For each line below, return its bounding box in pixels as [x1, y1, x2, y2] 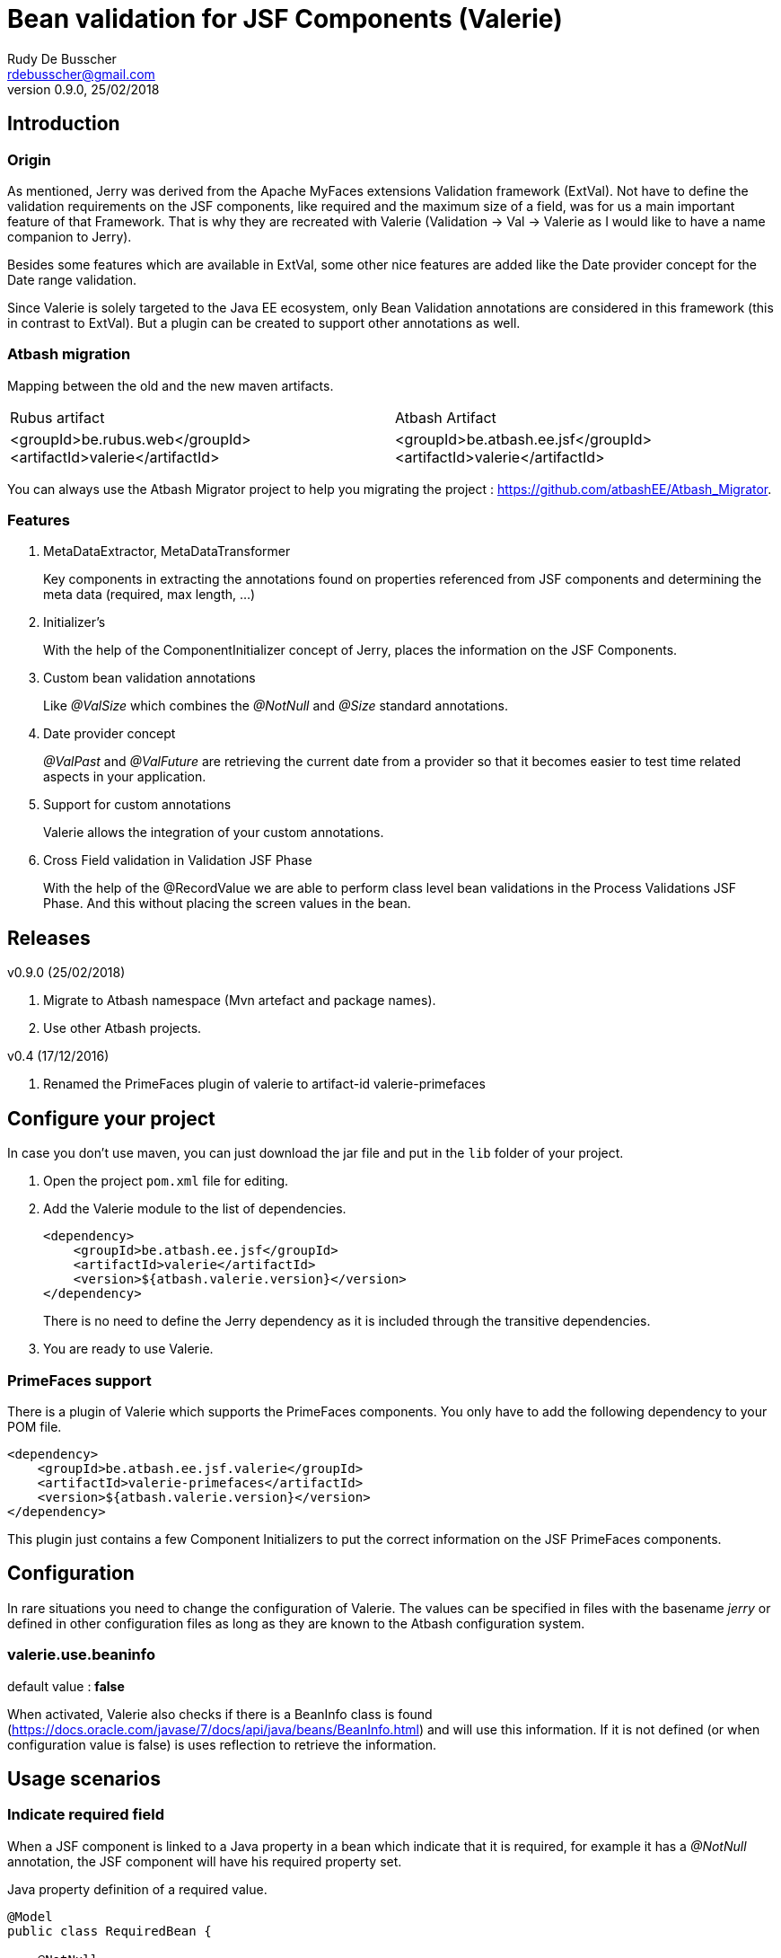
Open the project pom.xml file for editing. [43, 1173, 289, 1189]
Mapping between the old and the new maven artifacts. [7, 377, 334, 393]
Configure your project [7, 1107, 215, 1130]
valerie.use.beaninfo [7, 1645, 155, 1664]
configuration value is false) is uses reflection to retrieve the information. [7, 1736, 436, 1752]
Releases [7, 926, 91, 949]
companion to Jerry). [7, 228, 132, 244]
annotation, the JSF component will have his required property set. [7, 1853, 402, 1869]
